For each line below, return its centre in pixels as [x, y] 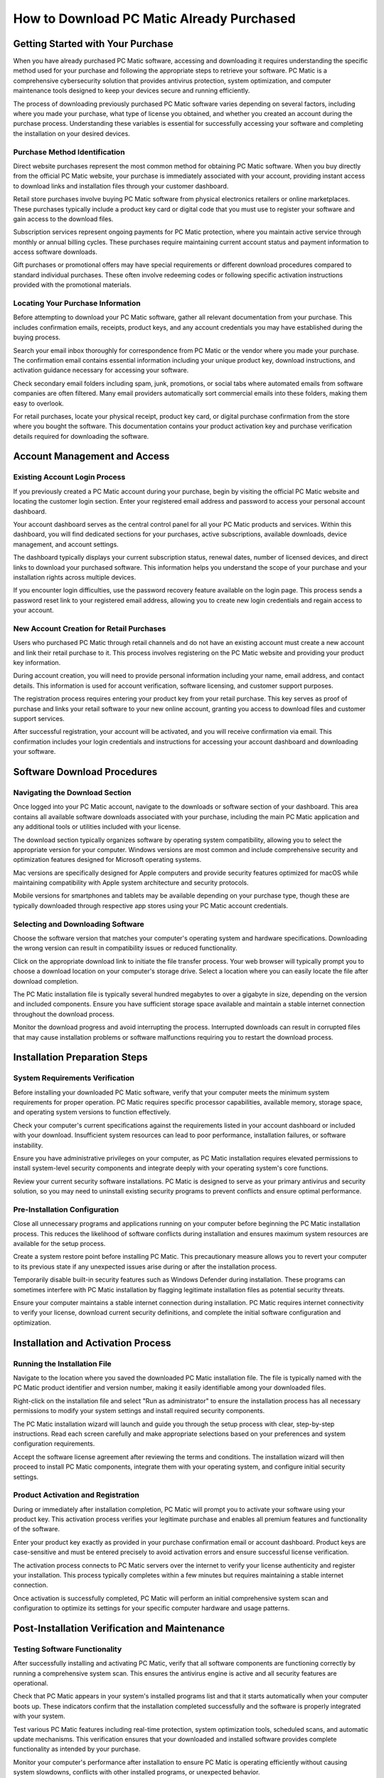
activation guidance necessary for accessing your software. [101, 371]
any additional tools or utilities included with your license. [97, 827]
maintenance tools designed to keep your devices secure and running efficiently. [132, 91]
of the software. [37, 1529]
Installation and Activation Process [92, 1343]
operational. [31, 1683]
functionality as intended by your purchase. [77, 1749]
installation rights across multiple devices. [75, 577]
